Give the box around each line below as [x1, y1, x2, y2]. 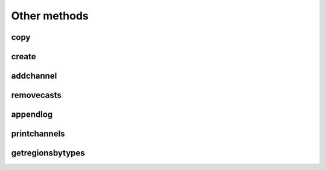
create [11, 51, 36, 62]
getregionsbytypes [11, 148, 85, 159]
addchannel [11, 71, 57, 81]
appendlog [11, 110, 53, 120]
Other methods [11, 9, 89, 22]
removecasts [11, 90, 62, 100]
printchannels [11, 129, 65, 139]
